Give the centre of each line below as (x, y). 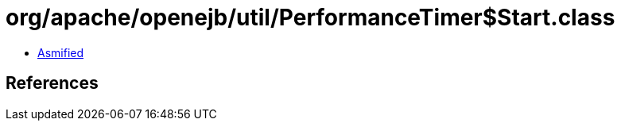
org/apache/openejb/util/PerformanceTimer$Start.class (310, 17)
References (52, 83)
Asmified (61, 52)
